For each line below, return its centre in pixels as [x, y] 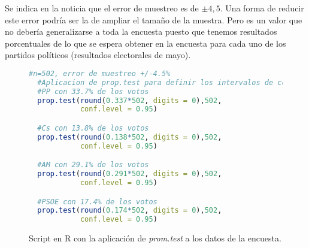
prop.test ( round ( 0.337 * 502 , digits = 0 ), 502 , [130, 100]
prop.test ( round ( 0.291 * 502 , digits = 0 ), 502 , [130, 174]
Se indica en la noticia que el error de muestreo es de [102, 8]
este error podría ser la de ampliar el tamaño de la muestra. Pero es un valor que [154, 19]
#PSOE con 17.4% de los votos [97, 202]
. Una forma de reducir [262, 8]
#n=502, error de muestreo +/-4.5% [100, 73]
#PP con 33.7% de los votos [93, 91]
